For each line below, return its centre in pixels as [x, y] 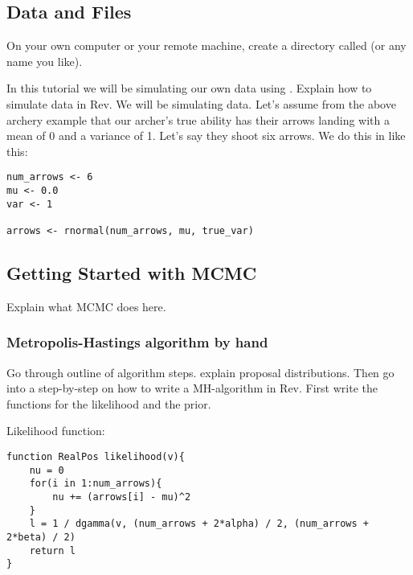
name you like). [45, 61]
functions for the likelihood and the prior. [109, 403]
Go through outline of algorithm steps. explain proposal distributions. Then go [200, 372]
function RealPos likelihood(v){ [96, 457]
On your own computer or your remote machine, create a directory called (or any [206, 45]
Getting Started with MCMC [132, 273]
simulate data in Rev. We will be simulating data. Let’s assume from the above [201, 103]
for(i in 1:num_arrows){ [96, 484]
